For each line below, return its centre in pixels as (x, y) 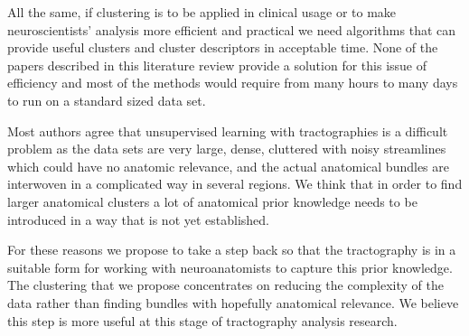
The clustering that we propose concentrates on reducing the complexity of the (225, 285)
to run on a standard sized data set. (107, 100)
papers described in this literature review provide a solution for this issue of (217, 65)
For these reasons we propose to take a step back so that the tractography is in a (232, 250)
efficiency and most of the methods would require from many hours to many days (233, 83)
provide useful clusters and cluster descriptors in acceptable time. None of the (223, 47)
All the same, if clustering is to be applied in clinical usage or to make (202, 12)
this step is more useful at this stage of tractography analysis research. (202, 320)
